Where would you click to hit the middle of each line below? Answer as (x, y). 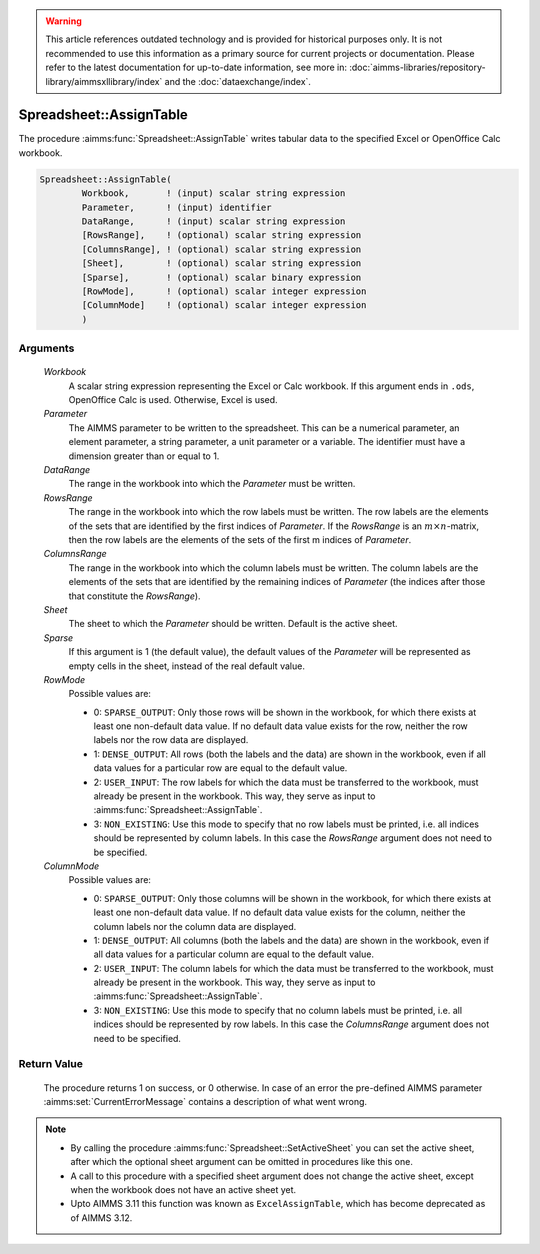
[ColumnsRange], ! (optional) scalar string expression (221, 249)
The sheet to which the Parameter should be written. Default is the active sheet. (233, 624)
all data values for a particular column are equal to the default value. (234, 954)
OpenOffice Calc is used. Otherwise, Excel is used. (173, 400)
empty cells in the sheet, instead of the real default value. (186, 666)
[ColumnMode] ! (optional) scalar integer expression (224, 305)
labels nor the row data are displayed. (171, 740)
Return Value (51, 1064)
